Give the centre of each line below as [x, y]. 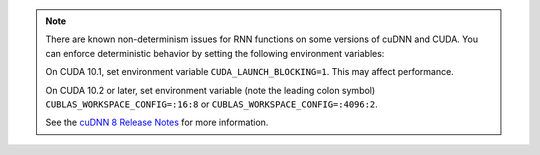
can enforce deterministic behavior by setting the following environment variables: [215, 53]
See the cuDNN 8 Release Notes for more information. [157, 122]
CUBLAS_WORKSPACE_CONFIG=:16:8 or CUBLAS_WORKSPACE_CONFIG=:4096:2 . [212, 104]
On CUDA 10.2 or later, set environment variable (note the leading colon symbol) [210, 90]
